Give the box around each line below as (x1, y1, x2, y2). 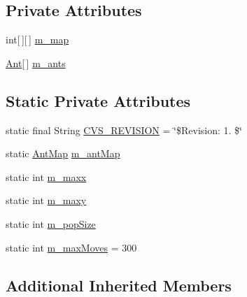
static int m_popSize (6, 216, 96, 231)
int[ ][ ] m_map (6, 32, 69, 47)
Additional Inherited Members (6, 274, 232, 296)
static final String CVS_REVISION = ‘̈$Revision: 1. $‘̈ (6, 122, 242, 137)
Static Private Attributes (6, 89, 191, 111)
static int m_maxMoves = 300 (6, 240, 137, 254)
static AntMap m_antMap (6, 146, 120, 161)
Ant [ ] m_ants (6, 55, 66, 70)
